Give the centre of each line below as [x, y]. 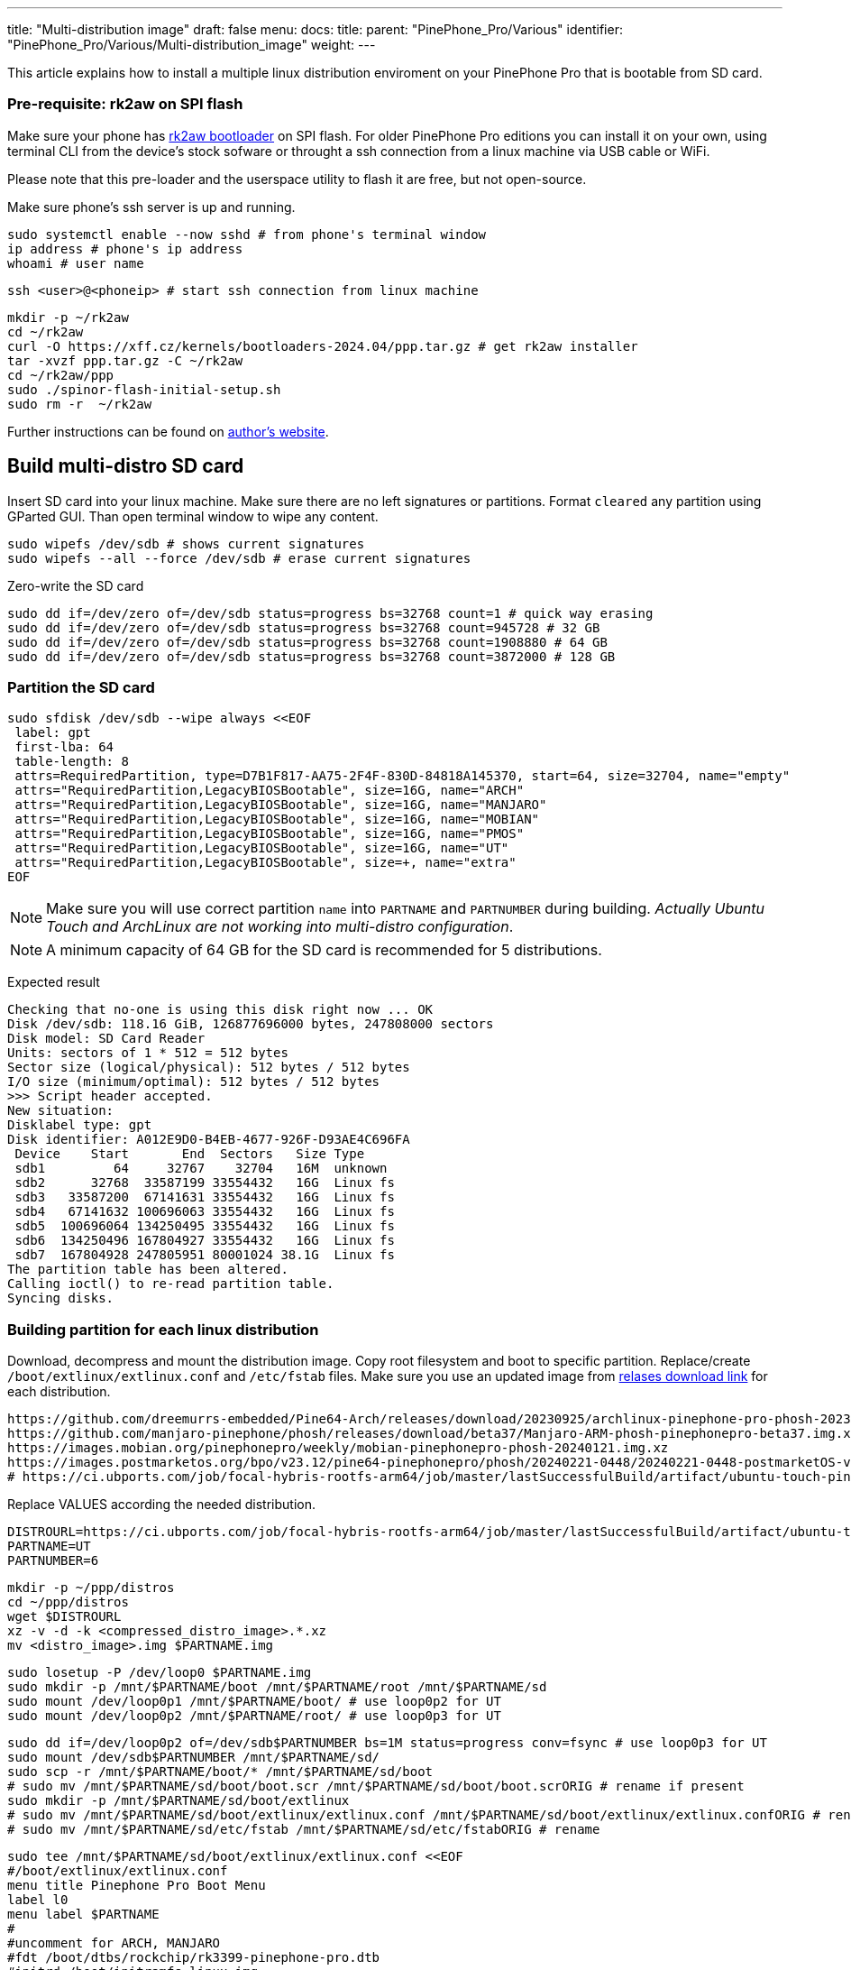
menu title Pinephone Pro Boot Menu [137, 1886]
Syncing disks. [61, 1298]
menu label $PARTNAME [83, 1915]
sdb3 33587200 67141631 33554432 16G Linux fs [205, 1197]
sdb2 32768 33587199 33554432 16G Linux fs [205, 1183]
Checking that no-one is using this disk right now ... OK [220, 1010]
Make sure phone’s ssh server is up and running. [151, 207]
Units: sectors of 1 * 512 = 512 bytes [148, 1053]
